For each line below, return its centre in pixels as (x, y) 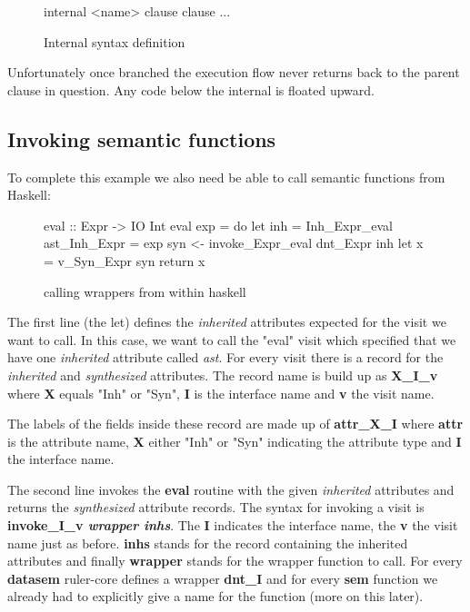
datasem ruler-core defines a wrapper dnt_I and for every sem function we (223, 578)
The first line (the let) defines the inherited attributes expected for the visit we (227, 322)
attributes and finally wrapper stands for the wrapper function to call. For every (235, 561)
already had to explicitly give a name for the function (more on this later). (215, 596)
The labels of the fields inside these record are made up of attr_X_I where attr (235, 424)
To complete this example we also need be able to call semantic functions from (226, 177)
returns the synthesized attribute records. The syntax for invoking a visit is (216, 507)
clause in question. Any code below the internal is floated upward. (191, 89)
